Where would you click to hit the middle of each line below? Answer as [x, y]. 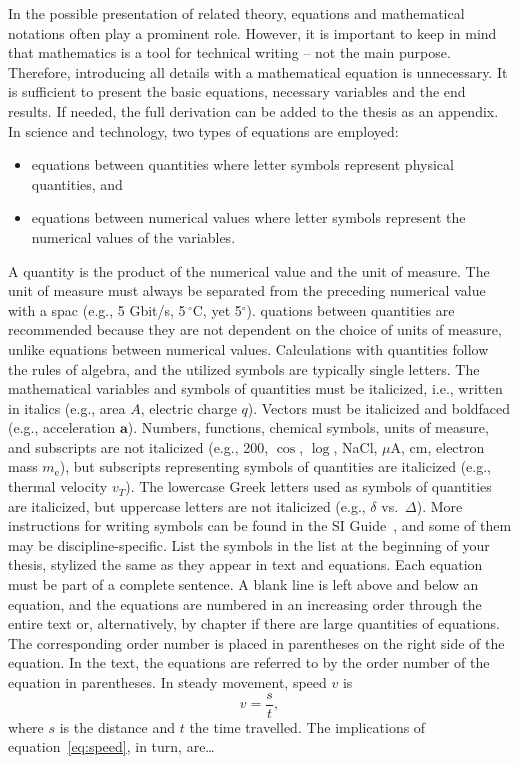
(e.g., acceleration [62, 427]
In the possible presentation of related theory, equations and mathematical [236, 13]
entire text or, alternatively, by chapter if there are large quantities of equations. [254, 623]
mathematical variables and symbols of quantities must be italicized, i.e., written [255, 388]
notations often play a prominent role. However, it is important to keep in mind [252, 32]
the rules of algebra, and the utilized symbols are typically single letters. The [244, 368]
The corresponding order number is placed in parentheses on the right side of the [256, 642]
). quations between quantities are [350, 309]
